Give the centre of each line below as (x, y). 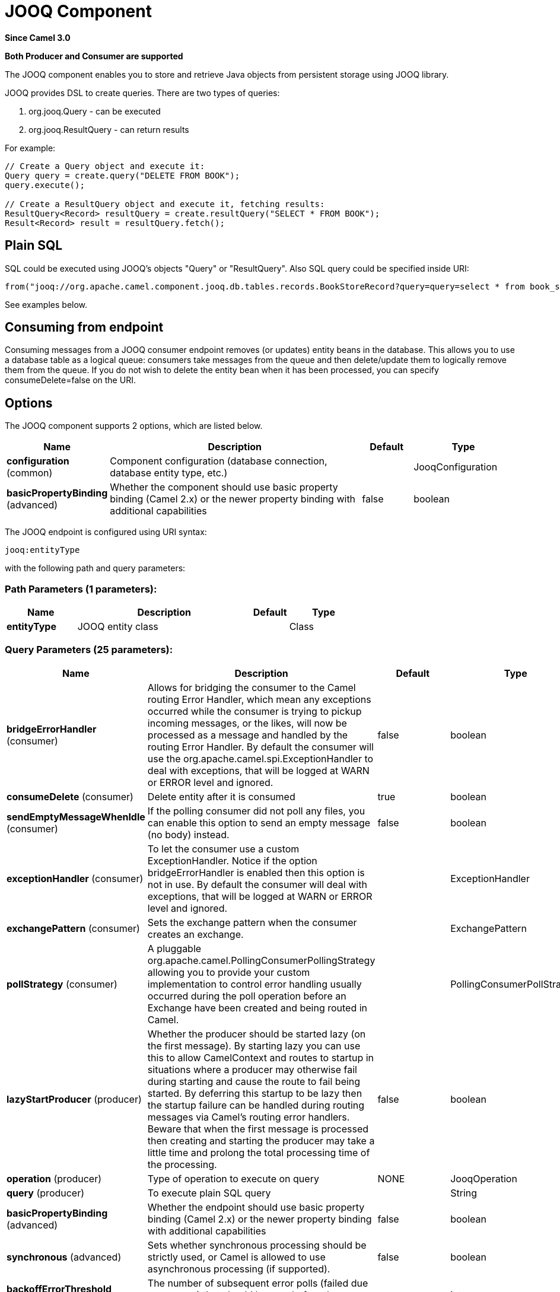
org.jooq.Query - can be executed (95, 111)
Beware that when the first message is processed (258, 1129)
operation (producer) (54, 1178)
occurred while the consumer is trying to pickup (254, 711)
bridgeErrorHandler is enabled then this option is (256, 872)
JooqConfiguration (456, 467)
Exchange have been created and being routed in (257, 1008)
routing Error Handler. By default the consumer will (260, 747)
